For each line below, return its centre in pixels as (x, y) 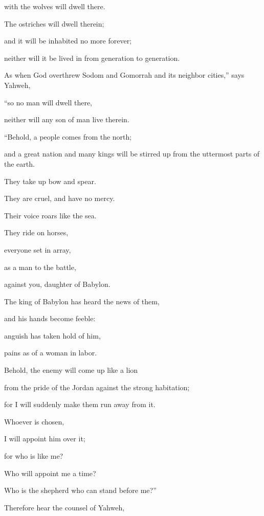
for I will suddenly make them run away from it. (80, 404)
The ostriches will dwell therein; (54, 23)
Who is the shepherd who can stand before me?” (80, 490)
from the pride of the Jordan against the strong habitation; (97, 387)
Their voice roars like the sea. (50, 215)
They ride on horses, (36, 232)
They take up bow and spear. (50, 181)
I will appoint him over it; (45, 439)
